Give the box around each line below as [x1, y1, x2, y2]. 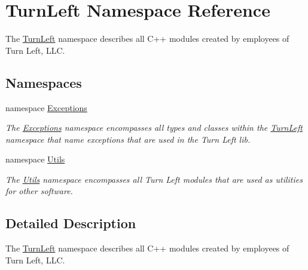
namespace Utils [5, 153, 65, 165]
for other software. [5, 185, 73, 197]
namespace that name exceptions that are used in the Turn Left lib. [5, 133, 251, 145]
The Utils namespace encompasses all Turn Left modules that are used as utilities [5, 173, 303, 185]
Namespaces [5, 73, 82, 91]
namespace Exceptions [5, 101, 87, 113]
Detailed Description [5, 214, 136, 232]
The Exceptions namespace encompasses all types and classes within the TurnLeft [5, 121, 303, 134]
